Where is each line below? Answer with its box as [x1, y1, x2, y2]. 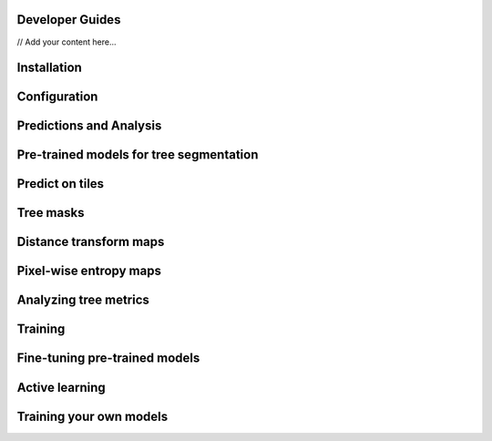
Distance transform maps [16, 234, 165, 250]
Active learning [16, 379, 107, 395]
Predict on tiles [16, 176, 105, 191]
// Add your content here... [16, 36, 118, 47]
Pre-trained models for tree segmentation [16, 147, 259, 163]
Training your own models [16, 408, 169, 424]
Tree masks [16, 205, 85, 220]
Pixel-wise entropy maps [16, 263, 161, 279]
